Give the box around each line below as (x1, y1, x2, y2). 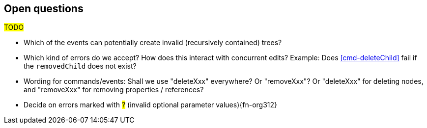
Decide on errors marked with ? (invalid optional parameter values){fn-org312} (24, 101, 277, 109)
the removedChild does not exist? (24, 62, 137, 71)
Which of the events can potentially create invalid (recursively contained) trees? (24, 38, 282, 47)
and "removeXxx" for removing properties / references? (24, 85, 204, 94)
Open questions (4, 2, 84, 15)
